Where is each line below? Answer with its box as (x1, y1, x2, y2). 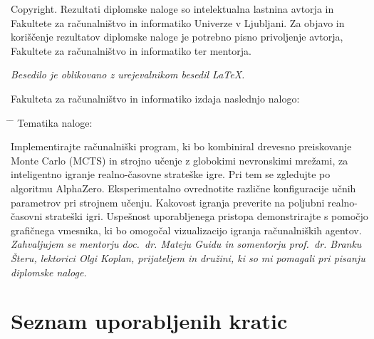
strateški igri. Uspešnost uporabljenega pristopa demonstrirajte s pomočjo (46, 209, 368, 224)
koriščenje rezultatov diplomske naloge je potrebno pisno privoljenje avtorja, (11, 29, 343, 44)
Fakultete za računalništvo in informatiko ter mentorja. (11, 43, 252, 58)
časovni (11, 209, 43, 224)
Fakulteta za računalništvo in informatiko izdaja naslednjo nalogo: (11, 90, 300, 105)
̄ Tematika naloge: (11, 115, 93, 130)
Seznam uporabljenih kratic (11, 306, 288, 335)
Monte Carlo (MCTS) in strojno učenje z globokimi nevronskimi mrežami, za (11, 152, 348, 167)
